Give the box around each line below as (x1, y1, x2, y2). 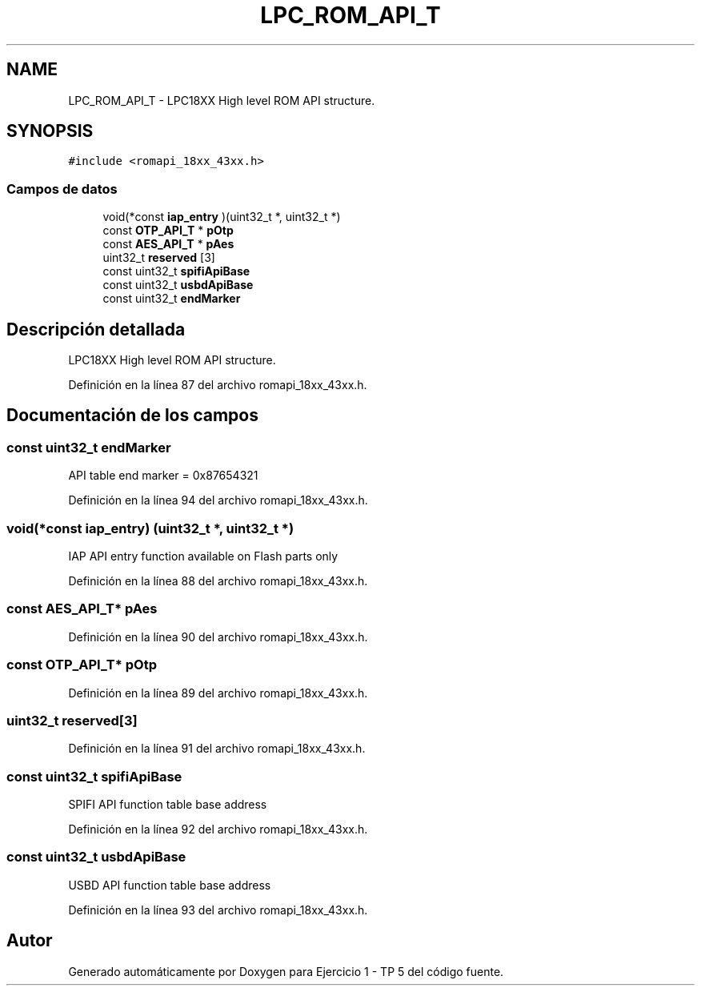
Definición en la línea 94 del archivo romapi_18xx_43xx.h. (68, 493, 368, 508)
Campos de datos (6, 180, 118, 197)
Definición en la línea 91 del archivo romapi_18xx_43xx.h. (68, 741, 366, 756)
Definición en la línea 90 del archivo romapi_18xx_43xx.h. (68, 629, 368, 644)
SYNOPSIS (6, 121, 94, 142)
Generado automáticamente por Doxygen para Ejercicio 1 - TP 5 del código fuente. (68, 964, 504, 978)
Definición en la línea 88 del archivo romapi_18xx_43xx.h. (68, 574, 368, 588)
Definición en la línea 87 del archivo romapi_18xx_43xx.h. (68, 378, 367, 392)
